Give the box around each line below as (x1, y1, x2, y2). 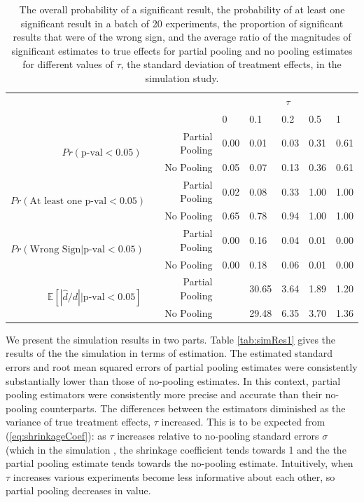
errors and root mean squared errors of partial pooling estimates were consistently (6, 360, 358, 374)
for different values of (22, 57, 113, 72)
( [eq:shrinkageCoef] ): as (6, 428, 106, 443)
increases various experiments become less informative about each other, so (13, 469, 335, 484)
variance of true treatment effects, (6, 414, 151, 429)
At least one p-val (29, 196, 107, 206)
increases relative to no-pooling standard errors (117, 428, 319, 443)
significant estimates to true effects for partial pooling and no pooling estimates (11, 43, 353, 57)
